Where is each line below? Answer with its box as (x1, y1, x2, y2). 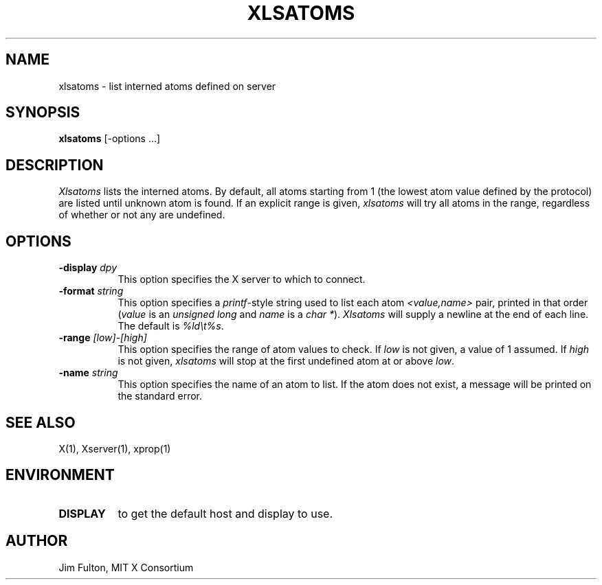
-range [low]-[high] (58, 332, 147, 344)
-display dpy (58, 262, 118, 274)
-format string (58, 285, 124, 297)
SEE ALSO (5, 413, 76, 431)
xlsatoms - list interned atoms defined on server (58, 80, 276, 92)
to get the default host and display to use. (118, 506, 333, 520)
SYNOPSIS (5, 104, 80, 122)
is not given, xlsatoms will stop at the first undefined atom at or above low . (118, 355, 455, 367)
